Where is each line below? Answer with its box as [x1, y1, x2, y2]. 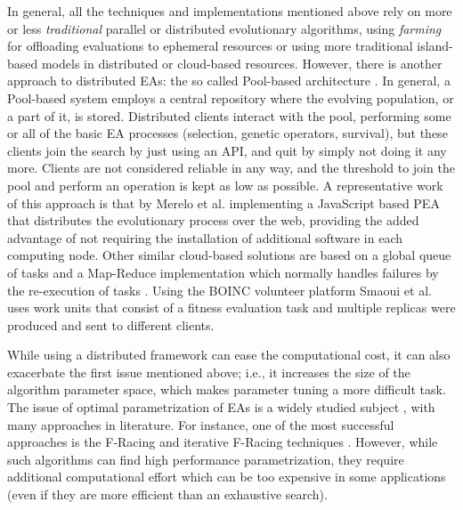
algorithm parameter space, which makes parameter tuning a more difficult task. [7, 380, 446, 399]
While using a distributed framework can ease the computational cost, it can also [7, 345, 451, 364]
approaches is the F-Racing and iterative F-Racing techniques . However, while [7, 433, 438, 451]
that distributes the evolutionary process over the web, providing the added [7, 211, 419, 230]
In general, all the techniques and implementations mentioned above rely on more [7, 2, 452, 20]
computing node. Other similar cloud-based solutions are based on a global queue [7, 246, 451, 264]
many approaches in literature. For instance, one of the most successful [7, 415, 394, 433]
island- [417, 36, 453, 55]
